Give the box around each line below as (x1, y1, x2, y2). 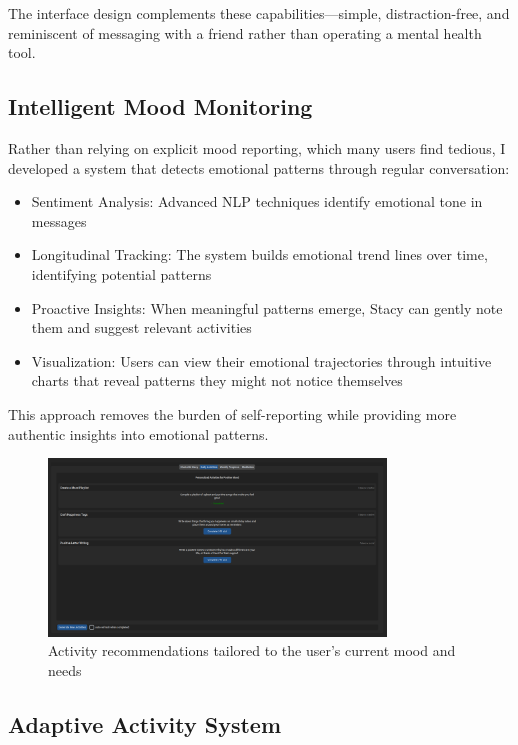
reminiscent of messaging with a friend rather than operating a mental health (8, 22, 482, 43)
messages (31, 210, 87, 231)
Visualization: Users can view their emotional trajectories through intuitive (31, 350, 492, 371)
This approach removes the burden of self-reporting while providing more (8, 403, 457, 424)
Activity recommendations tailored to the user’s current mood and (48, 640, 456, 661)
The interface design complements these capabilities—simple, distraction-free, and (8, 3, 510, 23)
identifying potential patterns (31, 263, 212, 284)
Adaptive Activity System (8, 708, 282, 739)
